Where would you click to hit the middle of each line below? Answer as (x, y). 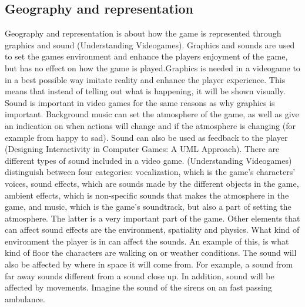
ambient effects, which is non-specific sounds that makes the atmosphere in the (147, 195)
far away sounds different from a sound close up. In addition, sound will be (140, 275)
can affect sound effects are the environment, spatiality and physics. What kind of (152, 230)
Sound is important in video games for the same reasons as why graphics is (140, 102)
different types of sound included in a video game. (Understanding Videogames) (148, 160)
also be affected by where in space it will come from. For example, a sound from (149, 264)
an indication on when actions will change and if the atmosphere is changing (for (150, 125)
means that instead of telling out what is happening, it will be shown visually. (145, 91)
